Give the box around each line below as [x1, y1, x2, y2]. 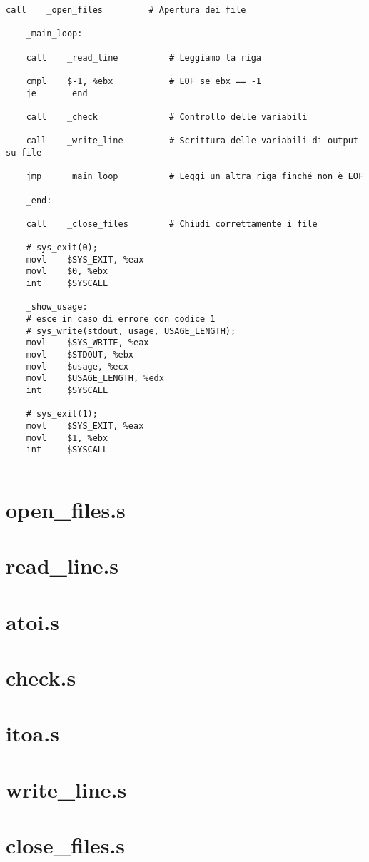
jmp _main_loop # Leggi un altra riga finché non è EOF [26, 171, 364, 182]
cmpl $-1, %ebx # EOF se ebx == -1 [26, 76, 261, 86]
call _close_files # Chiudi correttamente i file [26, 218, 318, 229]
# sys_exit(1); [26, 409, 98, 420]
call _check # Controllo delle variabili [26, 111, 308, 122]
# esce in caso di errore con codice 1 [26, 314, 216, 325]
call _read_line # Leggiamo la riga [26, 52, 261, 63]
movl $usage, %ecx [26, 361, 128, 372]
